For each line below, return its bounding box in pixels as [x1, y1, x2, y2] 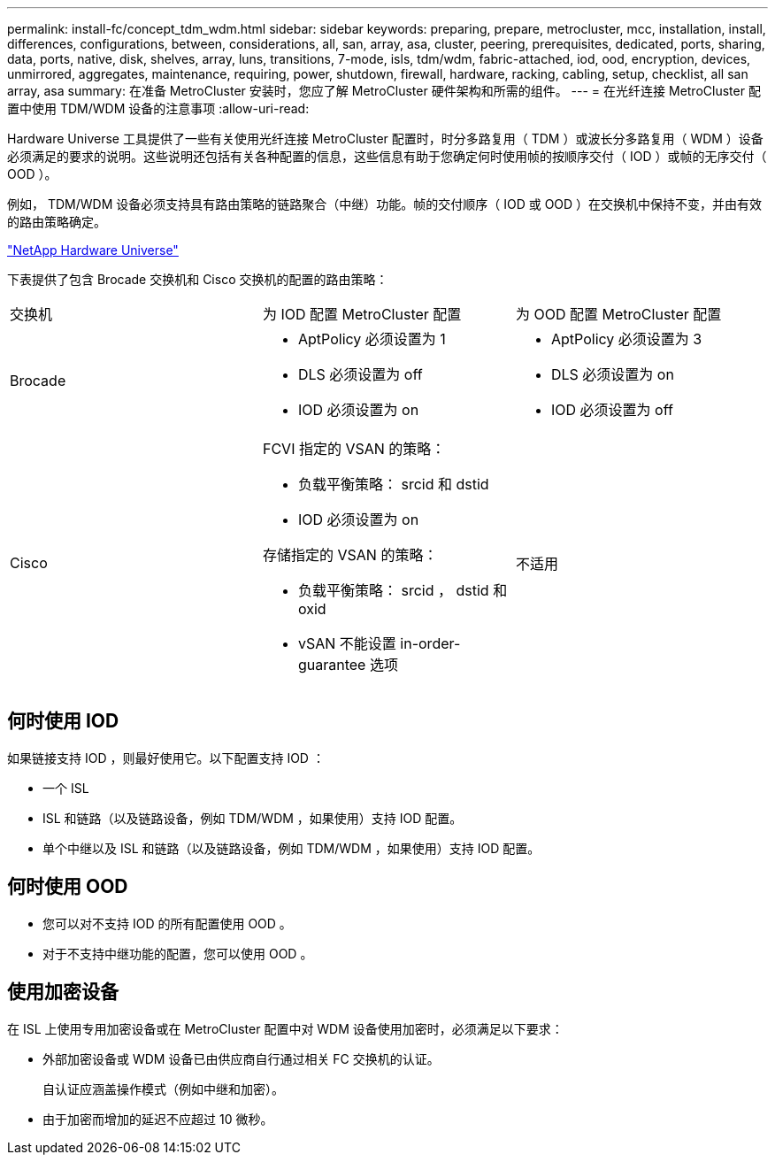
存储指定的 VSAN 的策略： [262, 546, 438, 564]
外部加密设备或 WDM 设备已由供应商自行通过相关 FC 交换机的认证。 [42, 1050, 440, 1066]
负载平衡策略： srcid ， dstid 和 [297, 581, 508, 599]
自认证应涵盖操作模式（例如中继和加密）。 [42, 1081, 284, 1097]
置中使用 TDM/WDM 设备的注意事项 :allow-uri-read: [7, 101, 310, 116]
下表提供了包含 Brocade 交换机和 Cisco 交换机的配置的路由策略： [7, 272, 388, 287]
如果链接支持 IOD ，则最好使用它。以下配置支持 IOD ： [7, 750, 325, 766]
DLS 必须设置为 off [297, 366, 423, 383]
